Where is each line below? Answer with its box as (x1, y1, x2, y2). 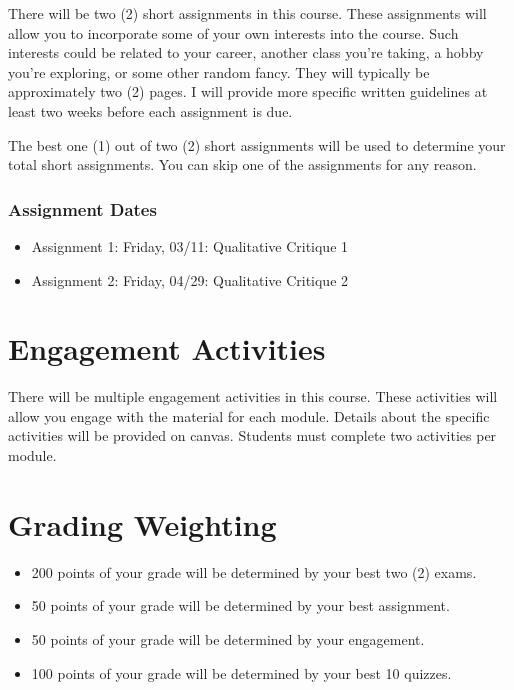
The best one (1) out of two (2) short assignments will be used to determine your (8, 134, 506, 155)
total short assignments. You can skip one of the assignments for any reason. (8, 154, 477, 175)
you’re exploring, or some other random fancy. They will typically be (8, 61, 430, 82)
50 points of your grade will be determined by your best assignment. (31, 595, 450, 616)
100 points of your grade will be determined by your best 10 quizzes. (31, 662, 452, 683)
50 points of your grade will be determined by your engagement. (31, 628, 425, 649)
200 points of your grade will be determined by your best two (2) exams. (31, 561, 477, 582)
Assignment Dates (8, 196, 157, 221)
